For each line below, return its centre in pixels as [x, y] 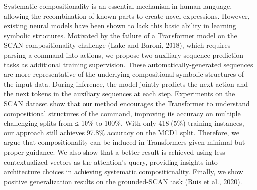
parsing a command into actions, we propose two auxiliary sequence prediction [124, 54]
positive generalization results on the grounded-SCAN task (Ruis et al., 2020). [123, 181]
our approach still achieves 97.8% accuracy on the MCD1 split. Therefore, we [122, 132]
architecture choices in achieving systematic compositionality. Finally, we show [124, 171]
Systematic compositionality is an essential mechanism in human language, [118, 6]
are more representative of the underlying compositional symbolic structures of [124, 74]
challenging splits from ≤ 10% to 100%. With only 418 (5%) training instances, [124, 123]
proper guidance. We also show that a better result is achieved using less [115, 152]
